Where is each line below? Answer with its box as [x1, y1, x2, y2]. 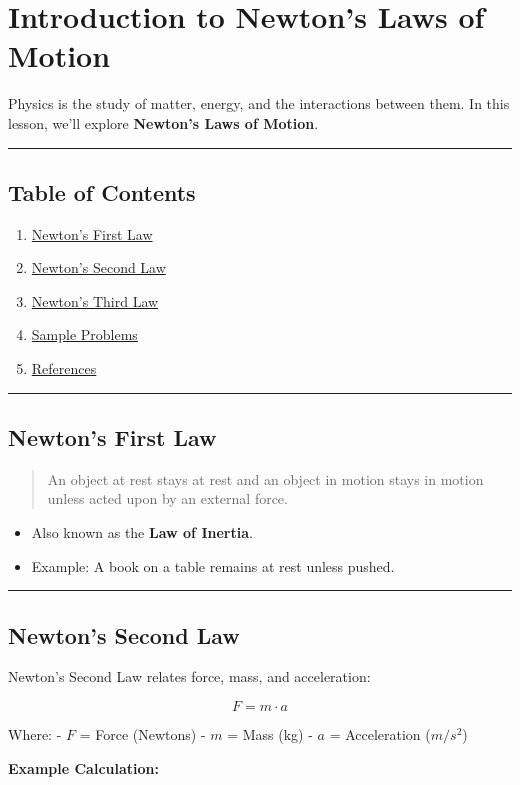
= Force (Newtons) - [79, 724, 206, 745]
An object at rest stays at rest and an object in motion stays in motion [47, 468, 484, 489]
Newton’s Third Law [31, 290, 159, 311]
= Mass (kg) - [227, 724, 313, 745]
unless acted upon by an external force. [47, 488, 288, 509]
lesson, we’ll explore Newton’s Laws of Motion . [8, 112, 319, 133]
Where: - [8, 724, 62, 745]
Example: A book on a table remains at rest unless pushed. [31, 555, 395, 576]
